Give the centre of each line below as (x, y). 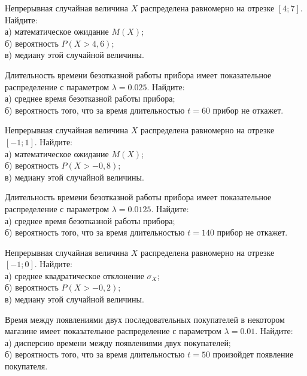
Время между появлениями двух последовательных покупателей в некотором (145, 319)
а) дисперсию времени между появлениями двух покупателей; (118, 342)
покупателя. (26, 366)
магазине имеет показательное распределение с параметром (113, 331)
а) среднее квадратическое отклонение (75, 275)
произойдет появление (253, 354)
